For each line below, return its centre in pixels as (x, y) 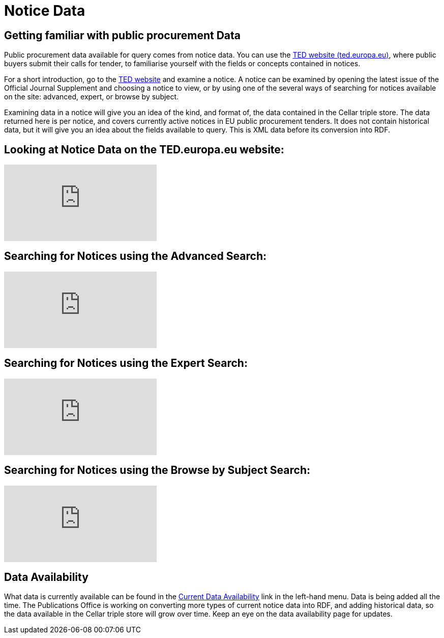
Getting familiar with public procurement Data (123, 35)
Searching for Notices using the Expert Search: (126, 363)
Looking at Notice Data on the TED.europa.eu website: (144, 149)
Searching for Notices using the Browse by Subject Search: (157, 470)
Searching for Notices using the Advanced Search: (135, 256)
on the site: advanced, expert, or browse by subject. (92, 97)
